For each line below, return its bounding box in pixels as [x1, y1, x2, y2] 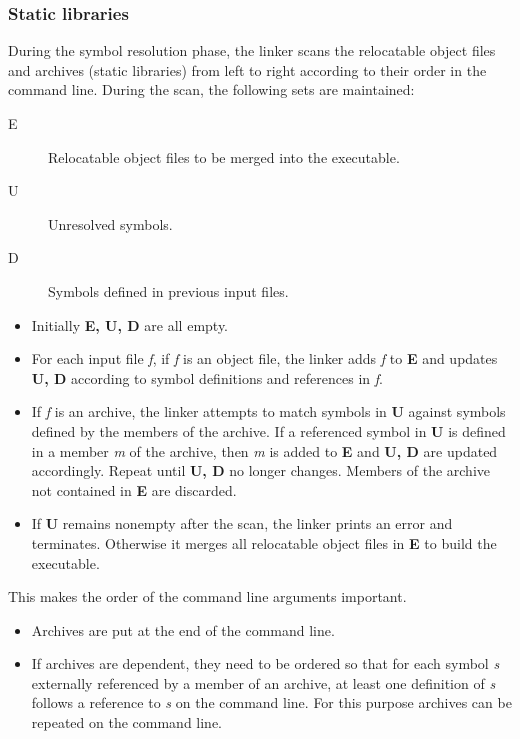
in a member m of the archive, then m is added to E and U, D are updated [31, 440, 498, 461]
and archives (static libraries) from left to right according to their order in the [8, 59, 487, 80]
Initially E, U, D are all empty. [31, 314, 228, 335]
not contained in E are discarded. [31, 479, 237, 500]
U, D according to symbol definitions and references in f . [31, 367, 383, 388]
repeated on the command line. [31, 712, 223, 733]
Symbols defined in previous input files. [48, 280, 289, 301]
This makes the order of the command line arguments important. [8, 586, 407, 607]
